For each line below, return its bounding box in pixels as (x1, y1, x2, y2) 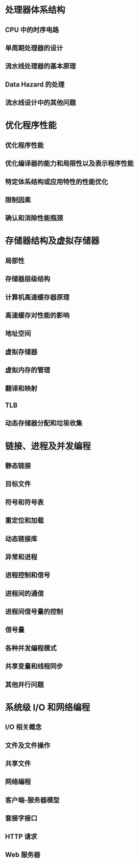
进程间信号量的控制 (5, 608, 63, 616)
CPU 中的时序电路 (5, 26, 59, 34)
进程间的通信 (5, 589, 44, 597)
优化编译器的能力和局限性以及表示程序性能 (5, 159, 134, 167)
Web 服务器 (5, 850, 41, 859)
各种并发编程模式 (5, 644, 57, 652)
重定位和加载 (5, 516, 44, 525)
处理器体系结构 (5, 4, 66, 16)
